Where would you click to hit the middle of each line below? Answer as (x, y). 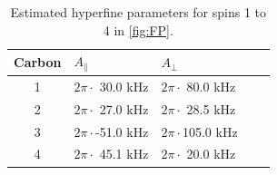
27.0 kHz (124, 108)
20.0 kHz (211, 154)
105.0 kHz (210, 131)
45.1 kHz (124, 154)
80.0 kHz (211, 86)
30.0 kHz (124, 86)
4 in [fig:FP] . (138, 29)
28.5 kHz (211, 108)
